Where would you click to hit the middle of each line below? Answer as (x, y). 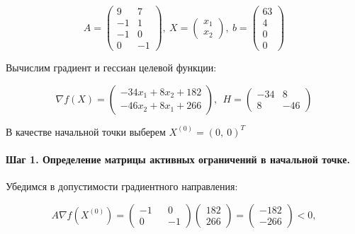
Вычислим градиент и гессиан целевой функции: (111, 68)
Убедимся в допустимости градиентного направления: (122, 186)
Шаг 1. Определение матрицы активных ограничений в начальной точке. (178, 159)
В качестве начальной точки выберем (86, 131)
